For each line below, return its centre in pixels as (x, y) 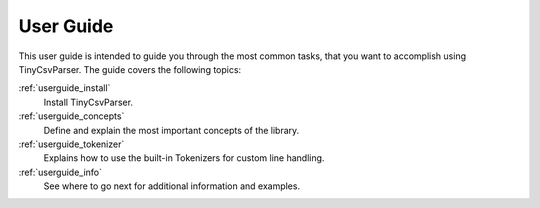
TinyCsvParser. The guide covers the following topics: (130, 69)
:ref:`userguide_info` (60, 172)
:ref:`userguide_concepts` (71, 116)
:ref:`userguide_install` (64, 88)
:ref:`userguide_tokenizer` (71, 144)
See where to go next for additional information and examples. (171, 186)
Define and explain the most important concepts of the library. (171, 130)
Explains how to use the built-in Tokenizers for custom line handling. (184, 158)
